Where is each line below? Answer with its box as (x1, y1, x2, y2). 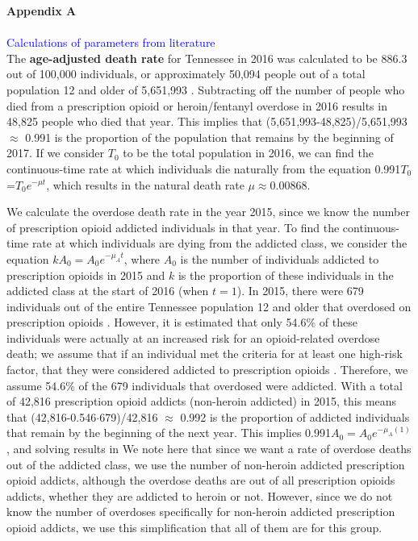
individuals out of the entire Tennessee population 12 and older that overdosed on (6, 298, 412, 314)
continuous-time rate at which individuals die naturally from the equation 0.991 (6, 160, 401, 177)
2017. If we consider (6, 144, 105, 161)
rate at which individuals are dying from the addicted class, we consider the (31, 235, 408, 252)
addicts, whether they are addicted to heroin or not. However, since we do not (6, 487, 393, 504)
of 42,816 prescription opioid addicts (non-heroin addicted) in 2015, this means (6, 393, 397, 410)
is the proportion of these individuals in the (178, 266, 394, 283)
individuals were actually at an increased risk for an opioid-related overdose (6, 329, 380, 346)
